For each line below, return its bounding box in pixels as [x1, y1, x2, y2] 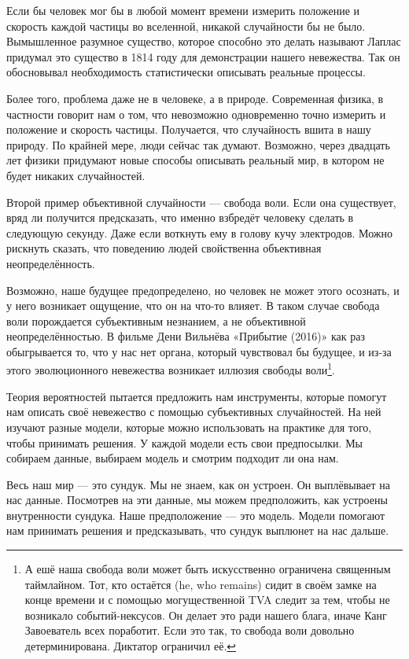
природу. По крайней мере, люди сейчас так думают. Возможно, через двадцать [6, 136, 390, 153]
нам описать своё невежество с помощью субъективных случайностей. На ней [6, 403, 381, 420]
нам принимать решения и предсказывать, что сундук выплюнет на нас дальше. [6, 522, 389, 539]
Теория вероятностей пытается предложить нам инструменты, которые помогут [6, 388, 387, 404]
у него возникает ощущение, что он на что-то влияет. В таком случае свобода [6, 297, 380, 314]
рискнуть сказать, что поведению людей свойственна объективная [6, 240, 322, 256]
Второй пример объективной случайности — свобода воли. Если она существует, [6, 193, 396, 210]
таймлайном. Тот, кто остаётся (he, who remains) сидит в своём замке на [24, 576, 377, 592]
